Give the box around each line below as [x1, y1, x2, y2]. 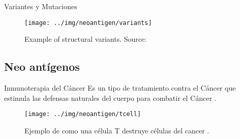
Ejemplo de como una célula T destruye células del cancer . [24, 125, 209, 135]
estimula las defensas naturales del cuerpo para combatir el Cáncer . [4, 92, 217, 103]
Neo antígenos [4, 59, 80, 74]
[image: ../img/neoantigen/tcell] [24, 110, 141, 118]
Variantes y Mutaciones [4, 1, 77, 11]
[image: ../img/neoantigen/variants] [24, 19, 152, 26]
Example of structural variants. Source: [24, 34, 147, 44]
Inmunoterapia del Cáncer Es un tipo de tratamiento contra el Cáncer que [4, 82, 236, 93]
